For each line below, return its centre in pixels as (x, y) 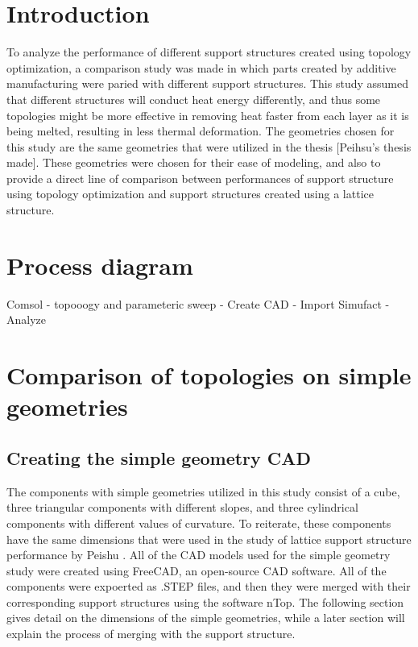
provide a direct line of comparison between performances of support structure (200, 178)
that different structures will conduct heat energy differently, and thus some (194, 99)
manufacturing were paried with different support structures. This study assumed (207, 83)
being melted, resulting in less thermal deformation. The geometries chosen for (201, 131)
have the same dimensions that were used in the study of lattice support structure (209, 539)
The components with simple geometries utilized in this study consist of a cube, (203, 491)
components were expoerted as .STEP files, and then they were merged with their (209, 586)
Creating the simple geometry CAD (159, 457)
